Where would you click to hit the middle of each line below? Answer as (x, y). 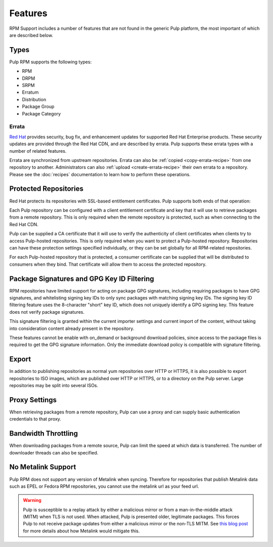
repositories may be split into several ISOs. (54, 386)
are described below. (31, 35)
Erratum (30, 92)
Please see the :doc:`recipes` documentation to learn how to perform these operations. (100, 174)
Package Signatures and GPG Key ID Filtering (82, 279)
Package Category (41, 113)
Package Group (38, 107)
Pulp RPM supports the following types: (51, 62)
